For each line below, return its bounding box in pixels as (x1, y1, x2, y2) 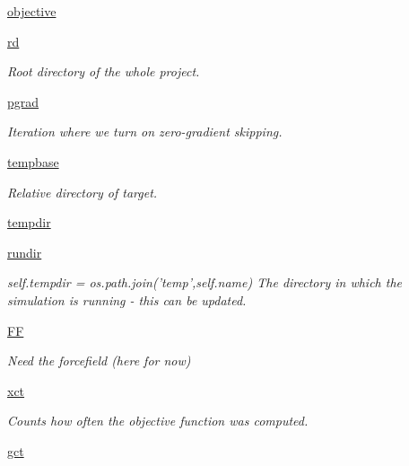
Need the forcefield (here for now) (7, 351, 191, 370)
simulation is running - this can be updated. (7, 290, 247, 309)
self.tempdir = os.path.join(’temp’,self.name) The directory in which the (7, 273, 402, 292)
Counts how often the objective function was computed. (7, 411, 309, 430)
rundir (7, 242, 42, 261)
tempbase (7, 152, 59, 171)
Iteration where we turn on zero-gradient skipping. (7, 122, 283, 141)
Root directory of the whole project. (7, 62, 200, 81)
